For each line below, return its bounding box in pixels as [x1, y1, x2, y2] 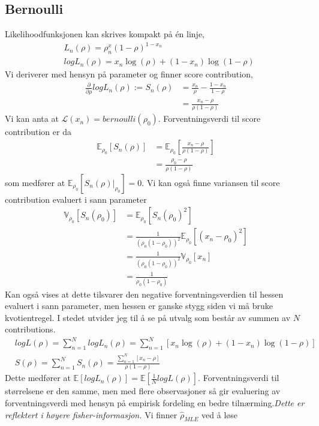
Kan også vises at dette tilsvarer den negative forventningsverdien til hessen [5, 287, 284, 300]
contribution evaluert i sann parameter [5, 193, 147, 205]
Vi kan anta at [5, 112, 59, 125]
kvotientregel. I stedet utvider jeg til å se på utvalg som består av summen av [5, 311, 291, 323]
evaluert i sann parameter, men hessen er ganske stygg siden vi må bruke [5, 299, 273, 312]
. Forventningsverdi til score [158, 112, 261, 125]
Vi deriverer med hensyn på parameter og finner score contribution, [5, 68, 253, 80]
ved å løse [201, 408, 238, 421]
